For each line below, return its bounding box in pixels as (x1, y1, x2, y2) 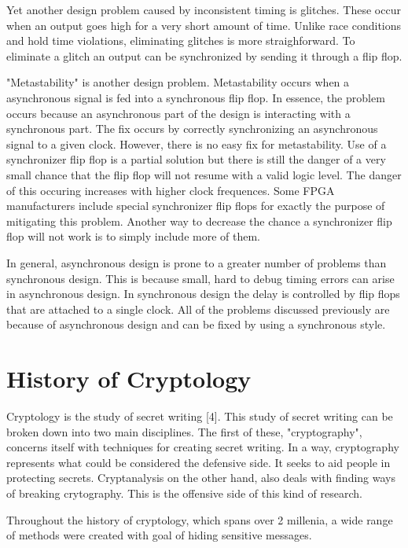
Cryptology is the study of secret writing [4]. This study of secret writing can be (6, 408, 393, 424)
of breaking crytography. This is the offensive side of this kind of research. (6, 484, 362, 501)
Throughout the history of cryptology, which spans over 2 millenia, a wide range (6, 511, 393, 528)
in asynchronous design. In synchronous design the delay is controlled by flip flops (6, 285, 400, 302)
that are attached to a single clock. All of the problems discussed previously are (6, 300, 390, 317)
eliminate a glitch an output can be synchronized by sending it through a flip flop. (6, 47, 402, 64)
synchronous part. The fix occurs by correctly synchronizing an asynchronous (6, 120, 378, 137)
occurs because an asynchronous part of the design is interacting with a (6, 105, 351, 121)
